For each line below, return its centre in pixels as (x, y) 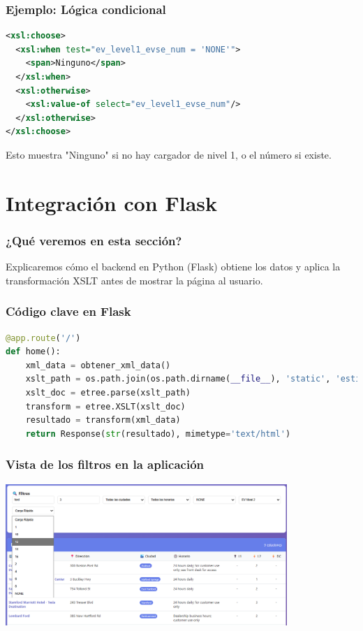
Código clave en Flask (68, 311)
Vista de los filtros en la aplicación (105, 464)
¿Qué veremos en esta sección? (94, 240)
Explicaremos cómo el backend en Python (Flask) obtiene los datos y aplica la (173, 267)
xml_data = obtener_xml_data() (98, 365)
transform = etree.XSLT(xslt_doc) (105, 406)
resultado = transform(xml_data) (103, 420)
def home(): (33, 352)
